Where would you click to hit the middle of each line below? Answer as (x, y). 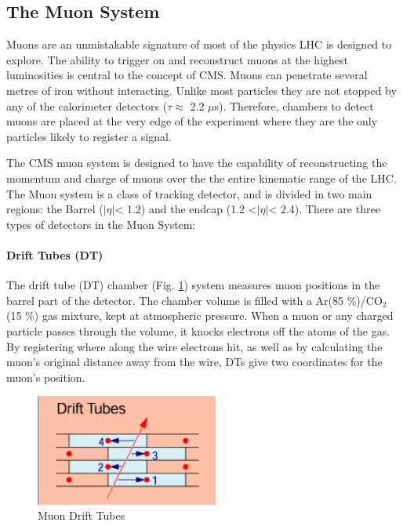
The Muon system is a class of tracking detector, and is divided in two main (189, 193)
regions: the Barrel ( (55, 209)
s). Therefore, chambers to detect (294, 105)
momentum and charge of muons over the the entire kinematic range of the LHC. (201, 178)
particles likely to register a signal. (89, 136)
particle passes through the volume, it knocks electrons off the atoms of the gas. (198, 330)
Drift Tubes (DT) (55, 254)
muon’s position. (46, 377)
